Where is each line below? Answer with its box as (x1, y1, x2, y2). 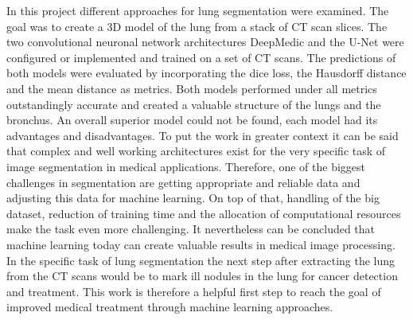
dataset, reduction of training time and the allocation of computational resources (6, 205, 401, 221)
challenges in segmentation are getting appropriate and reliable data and (6, 174, 360, 190)
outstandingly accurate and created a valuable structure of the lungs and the (6, 96, 381, 112)
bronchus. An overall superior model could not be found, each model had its (6, 111, 378, 128)
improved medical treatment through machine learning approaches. (6, 299, 333, 315)
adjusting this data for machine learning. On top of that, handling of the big (6, 189, 380, 206)
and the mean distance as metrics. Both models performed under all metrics (6, 80, 377, 96)
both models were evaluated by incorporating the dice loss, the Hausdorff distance (6, 64, 407, 81)
